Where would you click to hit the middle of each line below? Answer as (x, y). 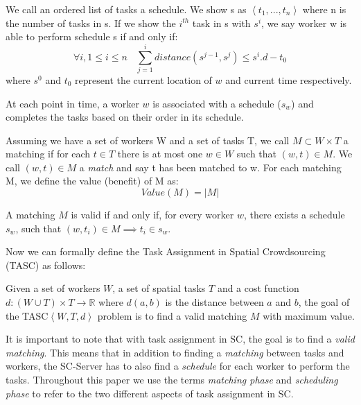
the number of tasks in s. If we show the (91, 23)
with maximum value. (309, 315)
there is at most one (160, 154)
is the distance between (214, 302)
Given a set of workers (53, 288)
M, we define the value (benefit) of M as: (92, 181)
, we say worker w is (304, 23)
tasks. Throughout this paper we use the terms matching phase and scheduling (172, 379)
